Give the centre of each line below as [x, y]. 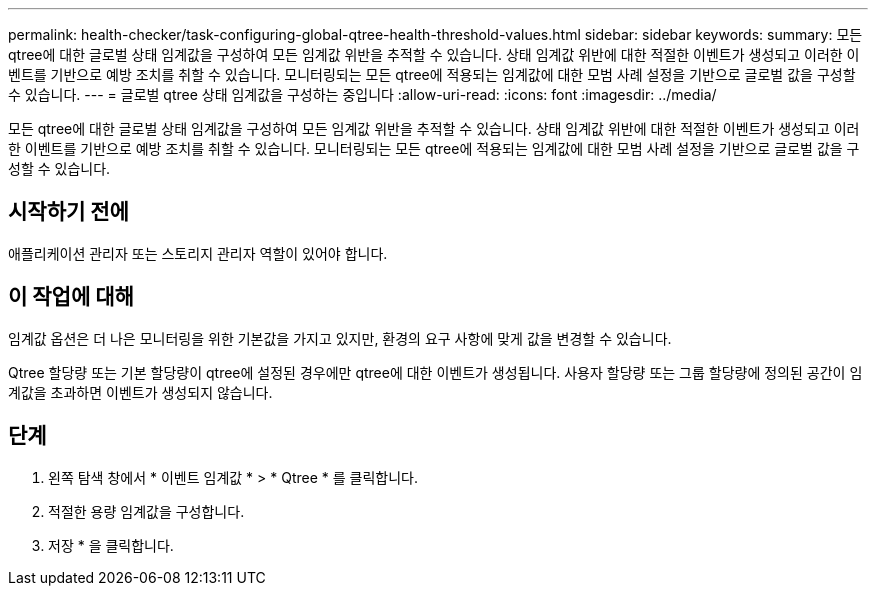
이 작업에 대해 [71, 297]
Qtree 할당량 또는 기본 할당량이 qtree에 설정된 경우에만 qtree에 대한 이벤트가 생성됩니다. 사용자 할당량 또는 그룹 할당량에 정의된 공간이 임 [435, 372]
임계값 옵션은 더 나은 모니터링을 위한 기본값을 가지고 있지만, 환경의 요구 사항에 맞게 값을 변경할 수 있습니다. [340, 338]
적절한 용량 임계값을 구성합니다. [146, 511]
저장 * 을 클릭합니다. [111, 545]
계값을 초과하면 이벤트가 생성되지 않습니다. [140, 392]
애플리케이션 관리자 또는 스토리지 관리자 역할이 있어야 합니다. [198, 253]
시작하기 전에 [68, 212]
